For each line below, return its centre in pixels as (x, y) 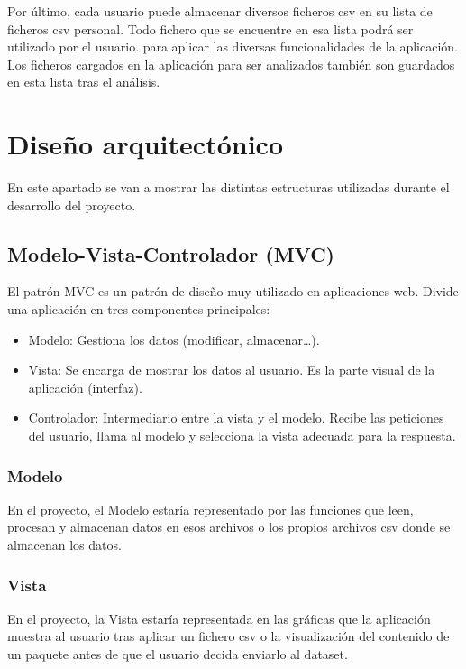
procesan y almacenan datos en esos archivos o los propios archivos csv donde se (229, 527)
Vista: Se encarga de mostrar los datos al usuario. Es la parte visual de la (232, 370)
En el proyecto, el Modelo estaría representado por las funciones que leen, (210, 509)
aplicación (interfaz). (85, 387)
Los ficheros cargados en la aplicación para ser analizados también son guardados (231, 64)
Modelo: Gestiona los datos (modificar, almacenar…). (174, 339)
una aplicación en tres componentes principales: (139, 309)
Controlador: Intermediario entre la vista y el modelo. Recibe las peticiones (236, 418)
